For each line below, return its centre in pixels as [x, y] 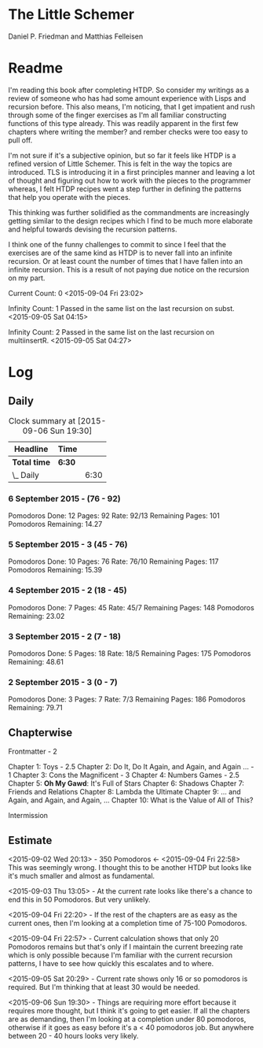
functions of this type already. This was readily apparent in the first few [124, 123]
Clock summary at [42, 420]
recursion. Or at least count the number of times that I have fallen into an [126, 261]
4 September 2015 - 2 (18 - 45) [68, 591]
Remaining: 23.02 [37, 616]
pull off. [20, 140]
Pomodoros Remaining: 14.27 [55, 524]
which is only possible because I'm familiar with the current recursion [121, 955]
